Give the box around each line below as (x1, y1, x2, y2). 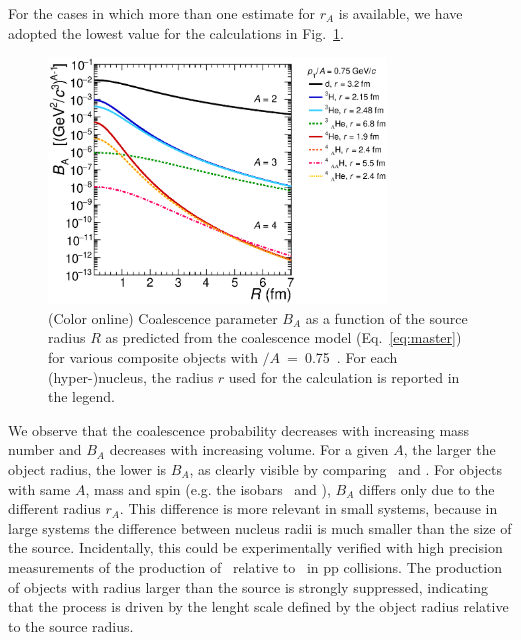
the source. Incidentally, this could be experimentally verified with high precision (8, 537, 503, 558)
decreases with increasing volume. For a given (109, 439, 389, 460)
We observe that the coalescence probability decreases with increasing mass (8, 419, 470, 440)
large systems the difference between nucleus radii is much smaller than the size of (8, 517, 512, 538)
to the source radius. (8, 615, 134, 636)
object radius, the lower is (8, 458, 167, 479)
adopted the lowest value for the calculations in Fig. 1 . (8, 22, 345, 43)
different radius (8, 498, 101, 519)
